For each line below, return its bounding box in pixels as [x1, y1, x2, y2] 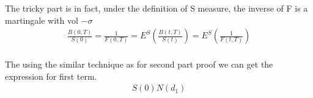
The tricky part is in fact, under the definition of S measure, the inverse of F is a [5, 2, 308, 14]
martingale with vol [5, 13, 78, 26]
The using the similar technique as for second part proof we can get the [5, 58, 273, 71]
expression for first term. [5, 69, 97, 82]
